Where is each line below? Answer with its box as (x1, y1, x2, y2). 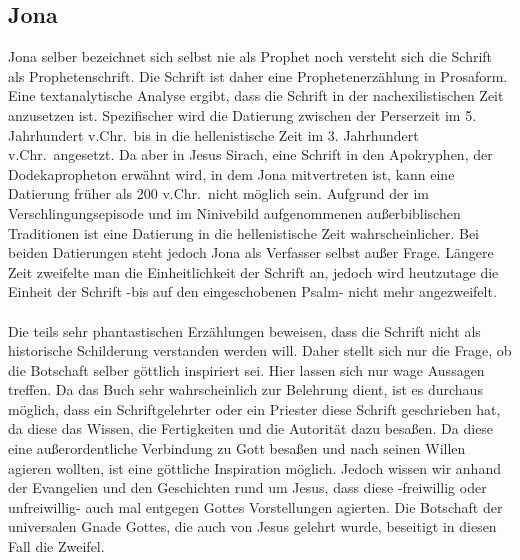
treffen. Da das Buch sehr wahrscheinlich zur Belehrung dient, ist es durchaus (8, 379, 483, 400)
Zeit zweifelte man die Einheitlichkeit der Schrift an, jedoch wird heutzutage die (8, 261, 499, 282)
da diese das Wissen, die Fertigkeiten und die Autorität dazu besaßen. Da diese (8, 418, 494, 439)
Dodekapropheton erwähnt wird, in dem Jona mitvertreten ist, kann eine (8, 163, 455, 184)
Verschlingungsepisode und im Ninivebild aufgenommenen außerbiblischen (8, 202, 461, 223)
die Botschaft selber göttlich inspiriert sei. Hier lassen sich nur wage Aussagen (8, 359, 485, 380)
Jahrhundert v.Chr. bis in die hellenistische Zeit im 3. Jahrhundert (8, 124, 419, 145)
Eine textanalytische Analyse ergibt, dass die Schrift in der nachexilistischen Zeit (8, 85, 504, 106)
